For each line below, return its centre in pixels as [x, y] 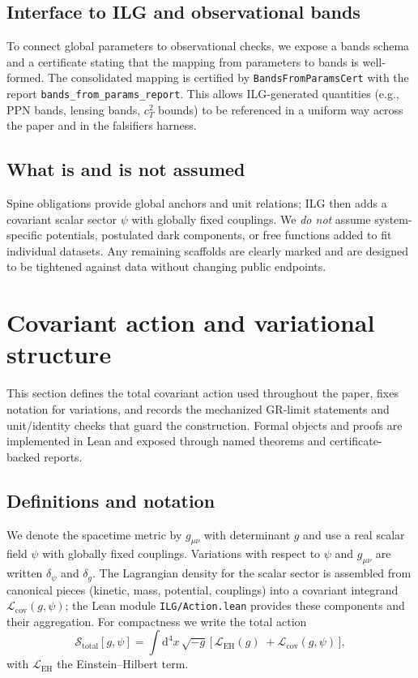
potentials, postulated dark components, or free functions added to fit [219, 235]
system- [393, 219]
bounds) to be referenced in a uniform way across [281, 109]
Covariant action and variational [191, 322]
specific [25, 235]
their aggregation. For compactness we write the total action [157, 621]
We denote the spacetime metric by [94, 534]
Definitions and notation [111, 500]
